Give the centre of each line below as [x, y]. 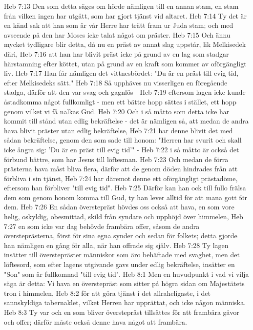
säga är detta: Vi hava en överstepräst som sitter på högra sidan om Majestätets [124, 283]
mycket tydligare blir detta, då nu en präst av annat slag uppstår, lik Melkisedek [125, 44]
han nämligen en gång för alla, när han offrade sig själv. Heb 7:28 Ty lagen [116, 245]
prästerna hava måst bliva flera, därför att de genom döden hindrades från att [121, 169]
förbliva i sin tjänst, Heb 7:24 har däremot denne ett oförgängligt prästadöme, [121, 178]
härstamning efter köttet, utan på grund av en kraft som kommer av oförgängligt [125, 63]
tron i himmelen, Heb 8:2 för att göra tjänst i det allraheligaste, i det [107, 293]
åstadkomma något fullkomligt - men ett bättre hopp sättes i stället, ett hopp [120, 101]
